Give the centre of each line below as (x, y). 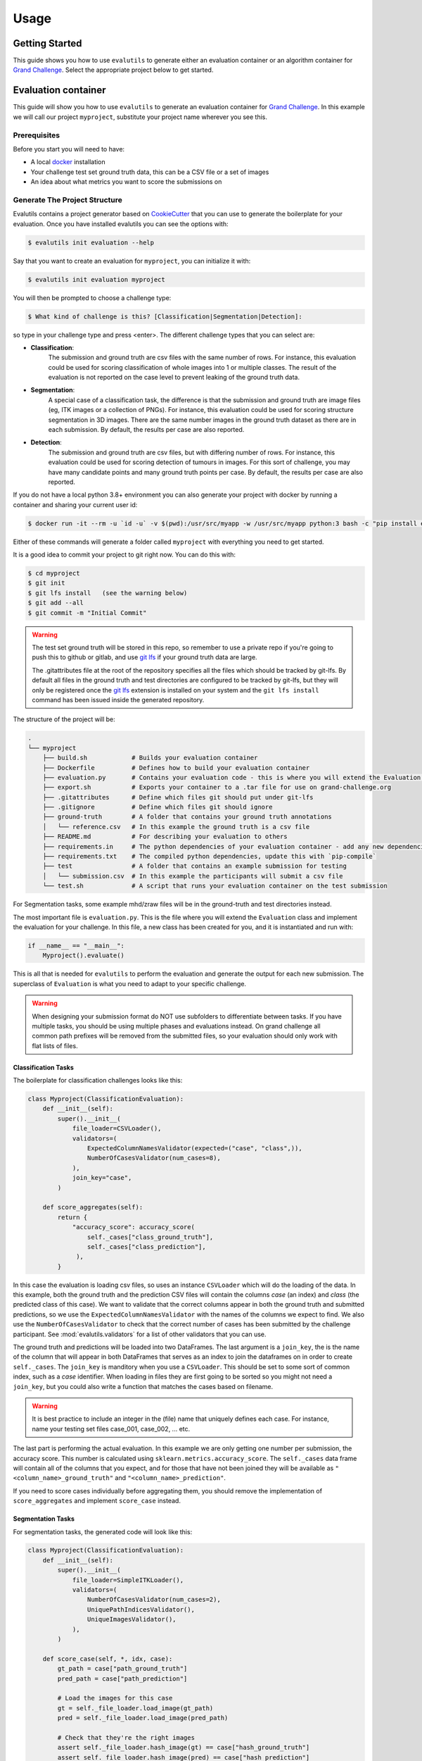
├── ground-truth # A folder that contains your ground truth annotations (187, 817)
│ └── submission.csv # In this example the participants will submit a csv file (193, 876)
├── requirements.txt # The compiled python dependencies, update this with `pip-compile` (209, 857)
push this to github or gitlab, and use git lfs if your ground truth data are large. (145, 657)
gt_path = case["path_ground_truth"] (122, 1669)
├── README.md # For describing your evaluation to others (165, 837)
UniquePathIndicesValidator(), (141, 1609)
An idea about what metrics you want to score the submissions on (126, 182)
